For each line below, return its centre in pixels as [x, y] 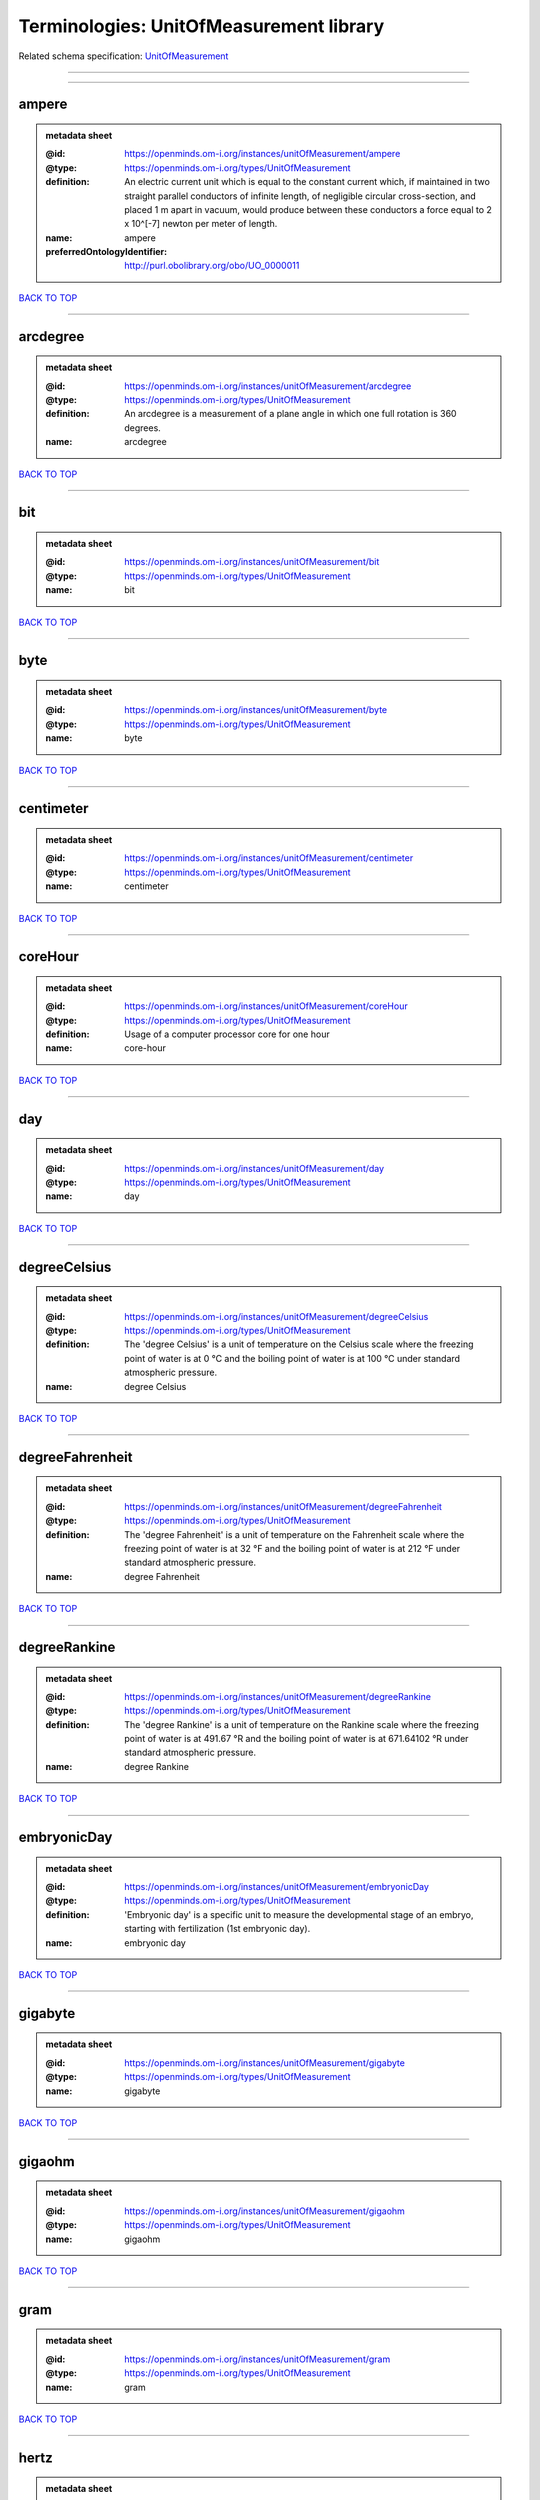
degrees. [143, 427]
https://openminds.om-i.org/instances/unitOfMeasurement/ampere [262, 154]
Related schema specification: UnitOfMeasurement [123, 56]
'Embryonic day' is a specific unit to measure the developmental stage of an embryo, [299, 1914]
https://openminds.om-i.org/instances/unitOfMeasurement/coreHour [266, 1006]
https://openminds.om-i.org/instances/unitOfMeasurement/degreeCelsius [276, 1316]
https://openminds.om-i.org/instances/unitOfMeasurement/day [254, 1168]
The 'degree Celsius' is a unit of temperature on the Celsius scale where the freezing [299, 1344]
